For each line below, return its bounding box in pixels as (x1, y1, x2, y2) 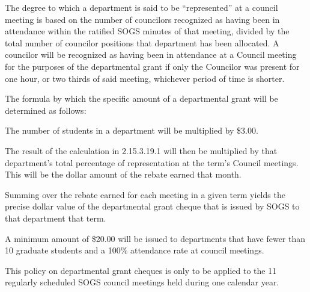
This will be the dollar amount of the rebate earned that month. (5, 168, 242, 181)
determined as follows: (5, 104, 87, 116)
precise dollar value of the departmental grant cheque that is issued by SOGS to (5, 200, 300, 213)
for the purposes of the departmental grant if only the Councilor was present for (5, 60, 300, 72)
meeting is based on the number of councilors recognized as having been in (5, 13, 280, 25)
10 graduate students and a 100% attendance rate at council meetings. (5, 244, 264, 256)
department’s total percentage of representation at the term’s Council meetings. (5, 156, 299, 169)
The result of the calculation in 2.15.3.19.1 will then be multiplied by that (5, 144, 278, 157)
